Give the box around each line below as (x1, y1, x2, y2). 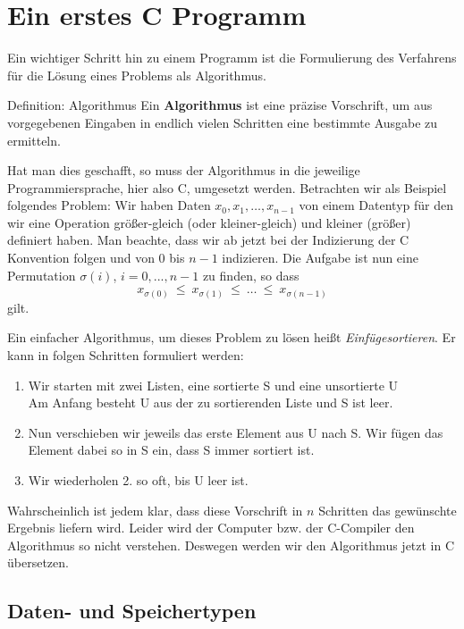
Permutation (7, 265, 76, 284)
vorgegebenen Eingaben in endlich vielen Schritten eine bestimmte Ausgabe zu (7, 113, 438, 131)
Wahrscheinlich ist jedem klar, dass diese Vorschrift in (7, 500, 303, 519)
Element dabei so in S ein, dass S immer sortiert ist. (28, 440, 315, 459)
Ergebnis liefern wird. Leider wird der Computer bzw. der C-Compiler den (7, 518, 415, 537)
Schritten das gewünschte (318, 500, 457, 519)
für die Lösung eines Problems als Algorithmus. (7, 65, 266, 84)
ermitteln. (7, 130, 61, 149)
